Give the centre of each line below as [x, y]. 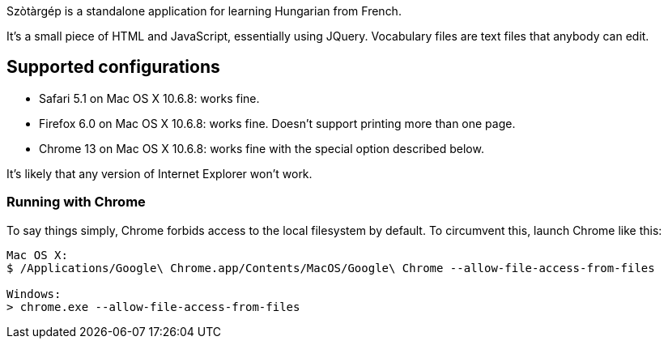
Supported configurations [113, 67]
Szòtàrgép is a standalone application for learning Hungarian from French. [204, 11]
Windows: [34, 294]
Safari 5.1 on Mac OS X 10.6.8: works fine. [149, 98]
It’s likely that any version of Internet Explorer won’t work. [160, 173]
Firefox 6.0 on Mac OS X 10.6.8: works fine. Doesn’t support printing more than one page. [277, 123]
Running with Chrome [76, 202]
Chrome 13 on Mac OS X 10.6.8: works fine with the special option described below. [262, 148]
